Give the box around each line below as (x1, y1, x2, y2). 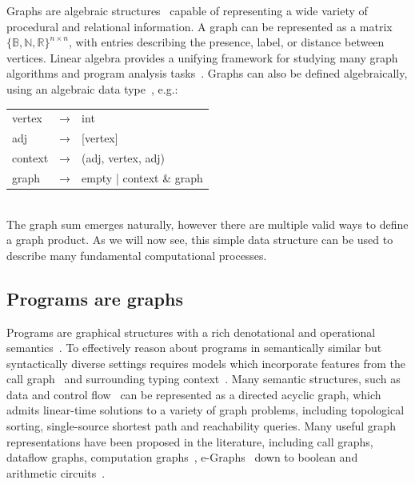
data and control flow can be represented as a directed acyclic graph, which (6, 386, 381, 402)
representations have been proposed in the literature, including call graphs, (6, 433, 373, 450)
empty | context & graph (82, 169, 203, 186)
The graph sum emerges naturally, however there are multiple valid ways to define (6, 215, 409, 232)
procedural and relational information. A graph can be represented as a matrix (6, 18, 393, 34)
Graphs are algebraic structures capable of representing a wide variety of (6, 2, 368, 18)
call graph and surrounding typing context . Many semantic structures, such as (6, 370, 401, 387)
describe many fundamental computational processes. (6, 246, 267, 263)
